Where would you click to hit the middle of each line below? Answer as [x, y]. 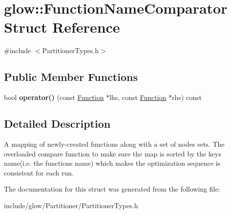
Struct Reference [62, 27]
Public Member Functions [71, 77]
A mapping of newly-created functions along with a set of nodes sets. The [114, 144]
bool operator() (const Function [54, 97]
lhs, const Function [138, 97]
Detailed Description [57, 124]
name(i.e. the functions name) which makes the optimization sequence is [112, 163]
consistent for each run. [39, 172]
